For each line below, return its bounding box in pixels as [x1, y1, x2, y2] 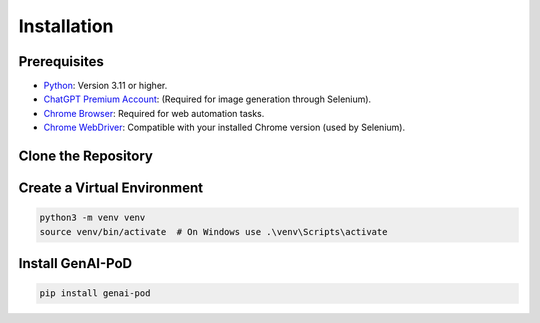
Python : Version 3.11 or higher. [43, 80, 168, 92]
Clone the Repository [18, 148, 154, 165]
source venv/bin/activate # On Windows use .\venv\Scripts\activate [39, 226, 388, 237]
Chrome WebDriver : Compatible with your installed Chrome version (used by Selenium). [43, 121, 405, 134]
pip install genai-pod [39, 288, 151, 299]
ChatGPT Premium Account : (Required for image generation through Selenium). [43, 93, 372, 105]
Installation [18, 15, 114, 37]
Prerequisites [18, 53, 104, 70]
